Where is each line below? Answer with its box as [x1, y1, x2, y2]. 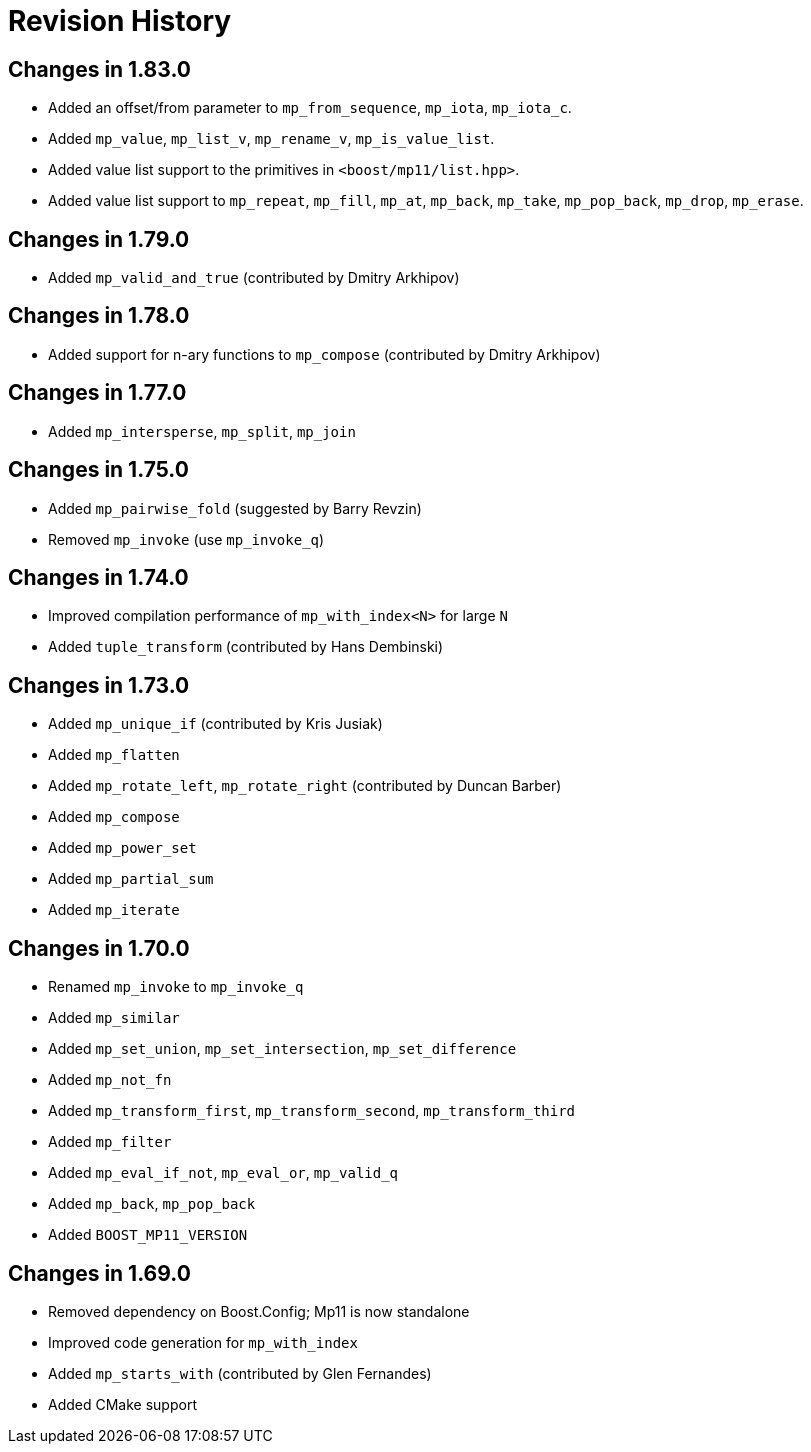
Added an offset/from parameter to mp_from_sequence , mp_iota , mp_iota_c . [48, 99, 572, 117]
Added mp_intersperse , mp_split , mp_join [48, 422, 356, 440]
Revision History [8, 4, 232, 38]
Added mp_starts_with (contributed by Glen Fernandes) [48, 1364, 432, 1382]
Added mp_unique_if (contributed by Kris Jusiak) [48, 715, 383, 733]
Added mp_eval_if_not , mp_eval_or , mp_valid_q [48, 1164, 399, 1182]
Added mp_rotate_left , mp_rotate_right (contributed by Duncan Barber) [48, 777, 562, 795]
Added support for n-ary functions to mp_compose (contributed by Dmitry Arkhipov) [48, 345, 601, 363]
